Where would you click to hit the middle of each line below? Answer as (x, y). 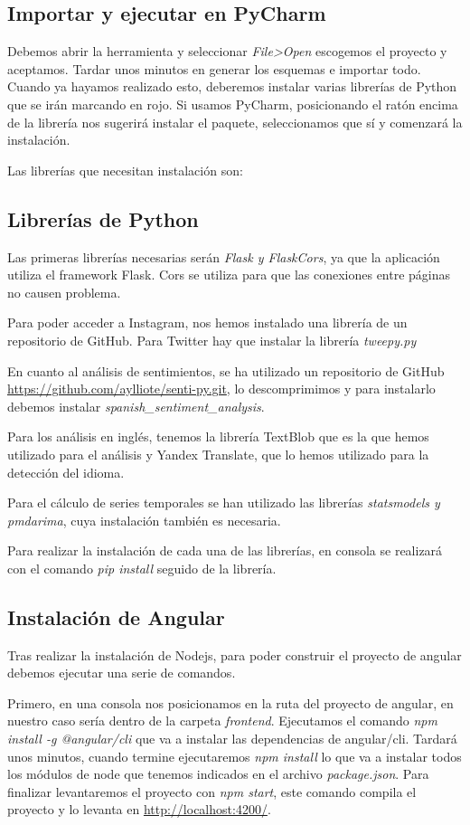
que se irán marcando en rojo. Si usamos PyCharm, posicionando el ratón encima (233, 104)
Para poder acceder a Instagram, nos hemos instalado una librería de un (207, 322)
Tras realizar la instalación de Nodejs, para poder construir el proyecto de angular (235, 654)
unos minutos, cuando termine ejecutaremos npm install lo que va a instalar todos (235, 756)
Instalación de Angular (116, 616)
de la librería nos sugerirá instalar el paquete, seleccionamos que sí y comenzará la (235, 122)
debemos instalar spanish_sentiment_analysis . (136, 406)
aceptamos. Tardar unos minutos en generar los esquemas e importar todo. (214, 68)
